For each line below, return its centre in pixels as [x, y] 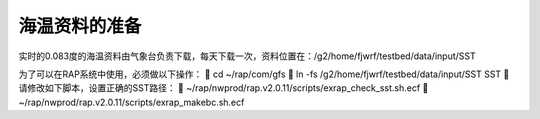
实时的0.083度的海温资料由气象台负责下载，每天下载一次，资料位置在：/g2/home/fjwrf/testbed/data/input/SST [247, 56]
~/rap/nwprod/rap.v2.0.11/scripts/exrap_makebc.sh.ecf [131, 102]
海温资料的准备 [80, 26]
